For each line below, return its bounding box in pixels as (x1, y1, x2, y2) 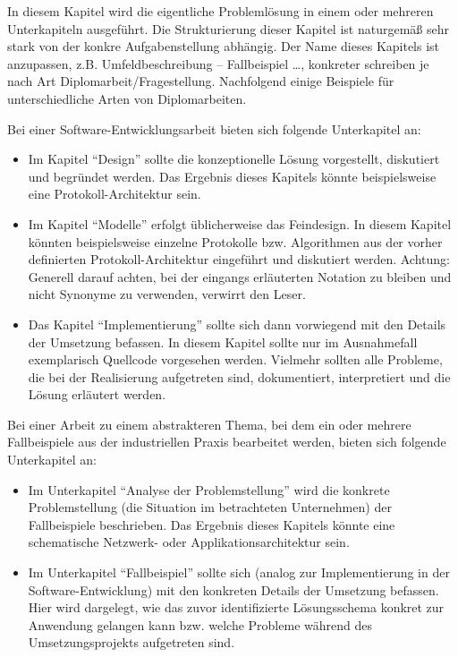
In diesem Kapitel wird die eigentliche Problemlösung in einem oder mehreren (7, 2, 434, 20)
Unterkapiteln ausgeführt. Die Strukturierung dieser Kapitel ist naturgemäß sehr (7, 19, 449, 38)
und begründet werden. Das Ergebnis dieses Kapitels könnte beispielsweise (28, 166, 437, 185)
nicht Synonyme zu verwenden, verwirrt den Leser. (28, 285, 306, 303)
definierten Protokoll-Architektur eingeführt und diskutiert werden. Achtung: (28, 250, 450, 269)
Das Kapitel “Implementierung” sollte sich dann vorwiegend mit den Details (28, 314, 446, 333)
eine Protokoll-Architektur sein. (28, 184, 201, 203)
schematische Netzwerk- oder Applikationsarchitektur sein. (28, 533, 350, 551)
